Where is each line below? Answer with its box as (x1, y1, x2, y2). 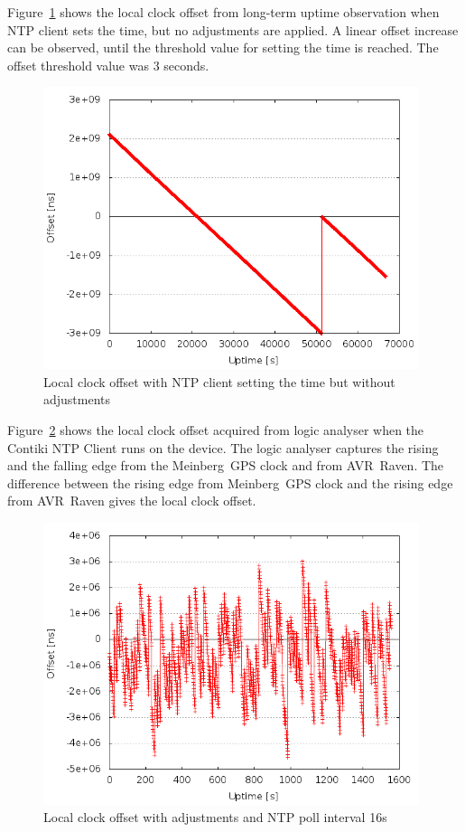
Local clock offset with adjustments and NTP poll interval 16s (43, 808, 387, 827)
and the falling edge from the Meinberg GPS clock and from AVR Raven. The (7, 456, 444, 475)
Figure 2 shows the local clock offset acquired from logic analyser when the (7, 420, 424, 439)
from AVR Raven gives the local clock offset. (7, 491, 256, 510)
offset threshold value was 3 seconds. (7, 55, 209, 74)
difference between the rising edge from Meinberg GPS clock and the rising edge (7, 473, 453, 492)
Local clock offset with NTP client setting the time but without (43, 372, 395, 391)
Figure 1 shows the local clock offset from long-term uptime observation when (7, 3, 440, 21)
